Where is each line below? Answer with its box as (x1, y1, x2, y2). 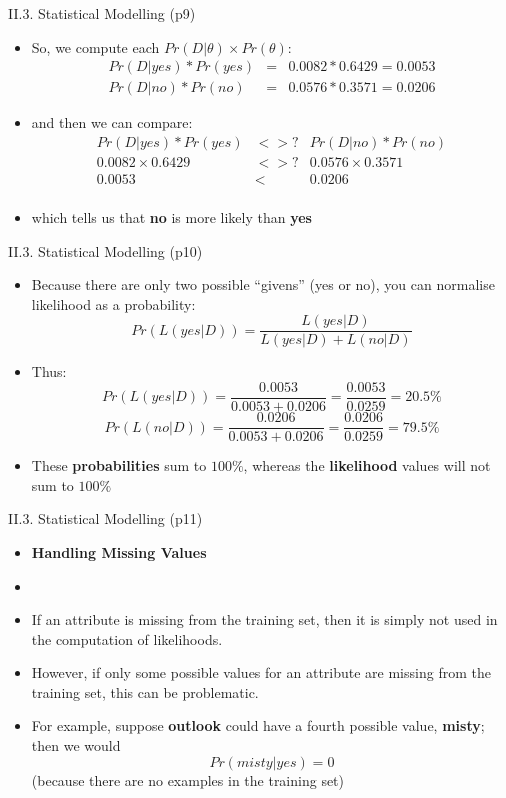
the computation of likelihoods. (31, 628, 223, 649)
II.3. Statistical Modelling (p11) (8, 508, 203, 529)
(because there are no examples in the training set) (31, 769, 345, 790)
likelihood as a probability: (31, 293, 196, 314)
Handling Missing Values (31, 541, 207, 562)
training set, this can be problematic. (31, 681, 259, 702)
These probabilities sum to (31, 455, 207, 476)
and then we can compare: (31, 112, 193, 133)
